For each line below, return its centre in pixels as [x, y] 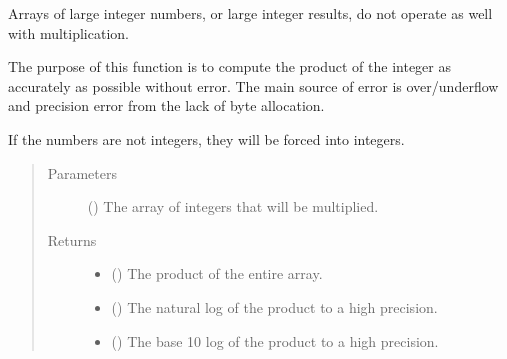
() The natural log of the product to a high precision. [274, 306]
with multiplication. [68, 32]
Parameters [82, 172]
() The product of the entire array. [217, 273]
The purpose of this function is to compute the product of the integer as [229, 66]
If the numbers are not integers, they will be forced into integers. [206, 138]
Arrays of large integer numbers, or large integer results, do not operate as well [250, 13]
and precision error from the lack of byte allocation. [166, 105]
